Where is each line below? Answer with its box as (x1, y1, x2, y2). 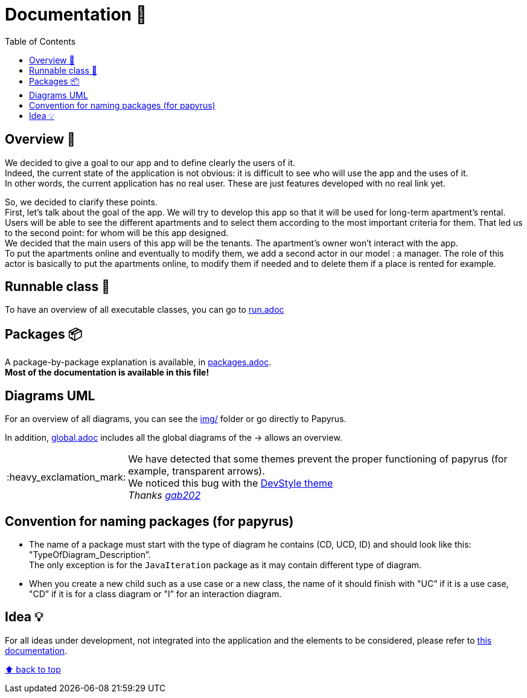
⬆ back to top (5, 664, 61, 674)
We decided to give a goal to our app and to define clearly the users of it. (5, 157, 296, 168)
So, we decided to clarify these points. (5, 196, 158, 207)
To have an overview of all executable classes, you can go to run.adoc (5, 304, 284, 315)
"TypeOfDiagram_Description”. (29, 549, 151, 560)
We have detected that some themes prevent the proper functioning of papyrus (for (128, 453, 508, 466)
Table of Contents (5, 36, 76, 46)
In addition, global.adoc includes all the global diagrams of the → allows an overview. (5, 432, 342, 443)
